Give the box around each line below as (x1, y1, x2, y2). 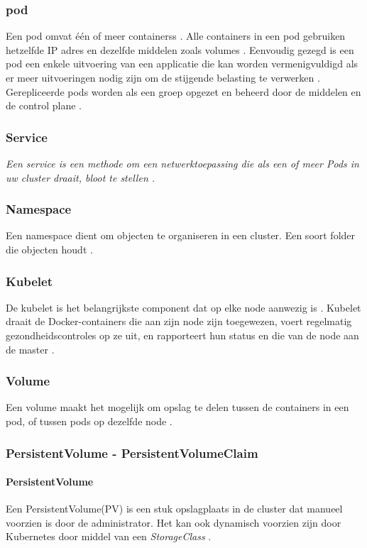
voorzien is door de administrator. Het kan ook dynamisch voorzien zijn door (6, 515, 341, 530)
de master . (6, 341, 55, 356)
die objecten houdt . (6, 242, 93, 256)
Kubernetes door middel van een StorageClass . (6, 529, 212, 544)
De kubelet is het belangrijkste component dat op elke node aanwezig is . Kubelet (6, 300, 361, 314)
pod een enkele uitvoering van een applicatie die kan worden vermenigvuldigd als (6, 56, 358, 71)
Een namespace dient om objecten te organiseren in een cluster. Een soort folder (6, 228, 356, 243)
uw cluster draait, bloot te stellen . (6, 170, 155, 185)
